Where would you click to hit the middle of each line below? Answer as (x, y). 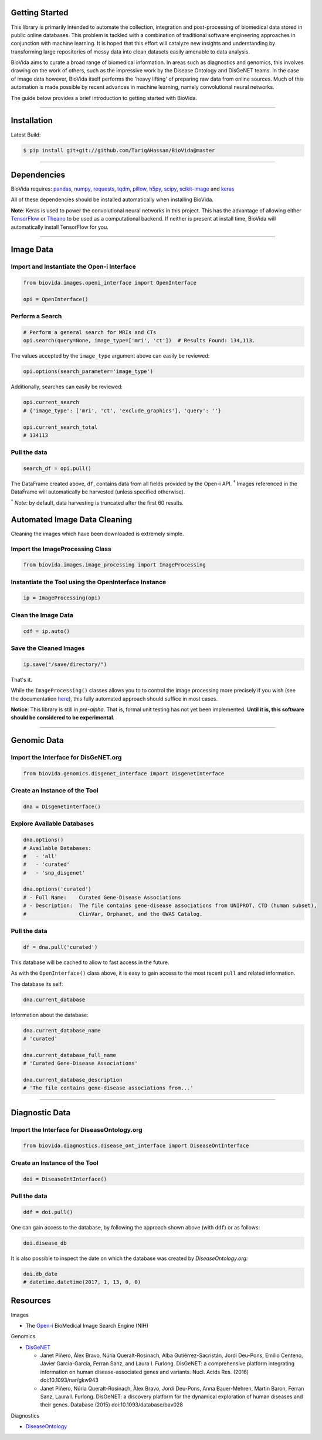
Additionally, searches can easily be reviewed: (67, 387)
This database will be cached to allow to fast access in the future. (90, 962)
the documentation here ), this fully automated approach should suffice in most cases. (114, 699)
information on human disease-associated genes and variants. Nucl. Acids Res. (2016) (145, 1372)
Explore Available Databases (52, 824)
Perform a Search (36, 316)
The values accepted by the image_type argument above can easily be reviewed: (110, 356)
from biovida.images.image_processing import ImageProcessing (114, 565)
